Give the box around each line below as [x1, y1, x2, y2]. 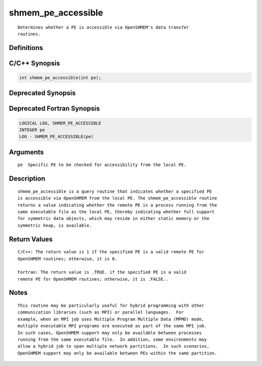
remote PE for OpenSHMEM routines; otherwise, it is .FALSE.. [17, 276, 169, 282]
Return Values [9, 235, 53, 243]
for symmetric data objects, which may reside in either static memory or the [17, 216, 210, 221]
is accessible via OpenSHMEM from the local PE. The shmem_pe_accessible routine [17, 196, 217, 201]
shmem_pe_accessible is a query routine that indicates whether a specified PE [17, 188, 212, 194]
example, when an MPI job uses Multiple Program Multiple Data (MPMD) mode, [17, 316, 205, 322]
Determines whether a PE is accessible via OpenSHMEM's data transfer [17, 24, 189, 30]
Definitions [9, 44, 43, 52]
